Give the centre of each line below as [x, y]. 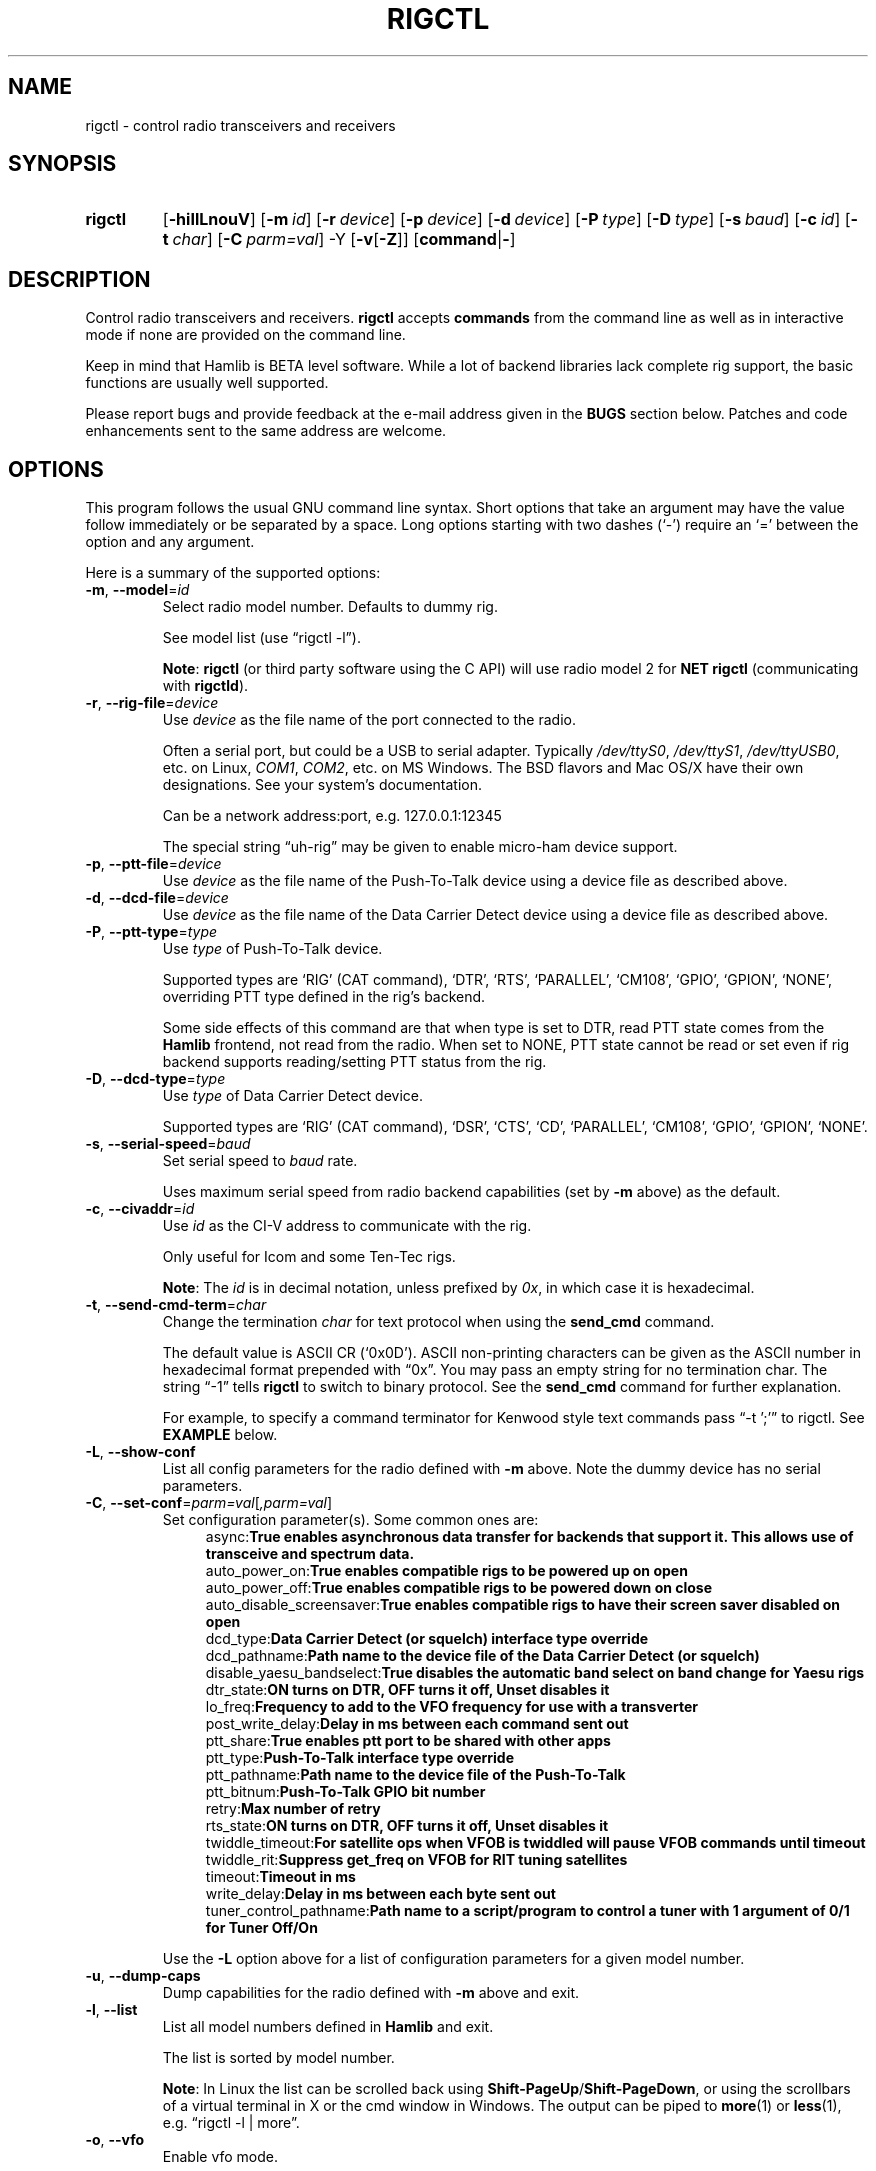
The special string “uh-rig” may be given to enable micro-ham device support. [420, 847]
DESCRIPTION [79, 279]
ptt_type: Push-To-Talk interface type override [360, 1758]
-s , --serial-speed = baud [168, 1144]
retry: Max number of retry [293, 1809]
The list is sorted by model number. [278, 2058]
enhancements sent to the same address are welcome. [266, 431]
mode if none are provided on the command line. [245, 335]
